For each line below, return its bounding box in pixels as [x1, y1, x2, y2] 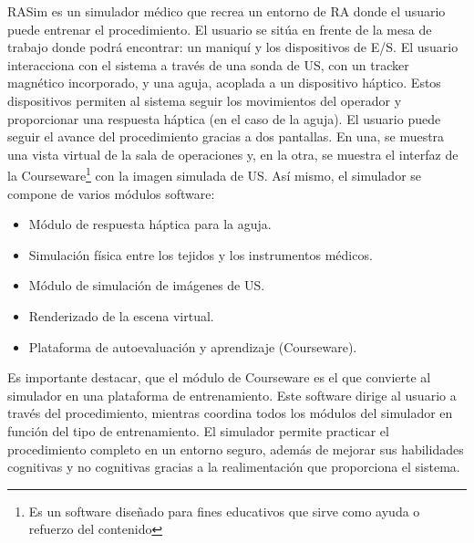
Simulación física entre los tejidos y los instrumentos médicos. [28, 245, 373, 264]
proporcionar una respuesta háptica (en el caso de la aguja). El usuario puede [7, 109, 441, 128]
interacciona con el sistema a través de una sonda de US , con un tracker [7, 55, 409, 74]
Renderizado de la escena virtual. [28, 306, 214, 325]
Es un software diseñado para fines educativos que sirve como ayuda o [28, 501, 420, 520]
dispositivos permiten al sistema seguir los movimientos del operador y [7, 90, 402, 110]
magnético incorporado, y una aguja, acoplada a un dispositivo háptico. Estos [7, 73, 441, 92]
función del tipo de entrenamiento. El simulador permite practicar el [7, 421, 389, 440]
